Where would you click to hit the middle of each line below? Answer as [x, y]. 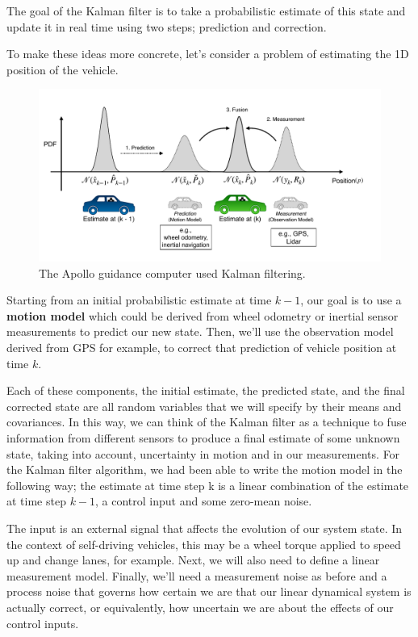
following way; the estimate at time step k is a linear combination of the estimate [208, 485]
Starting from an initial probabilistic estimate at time [139, 300]
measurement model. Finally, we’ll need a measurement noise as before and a [197, 575]
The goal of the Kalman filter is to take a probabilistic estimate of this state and [206, 10]
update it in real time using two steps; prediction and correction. [167, 26]
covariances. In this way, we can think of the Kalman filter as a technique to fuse [207, 422]
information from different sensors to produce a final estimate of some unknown [203, 437]
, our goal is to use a [351, 300]
